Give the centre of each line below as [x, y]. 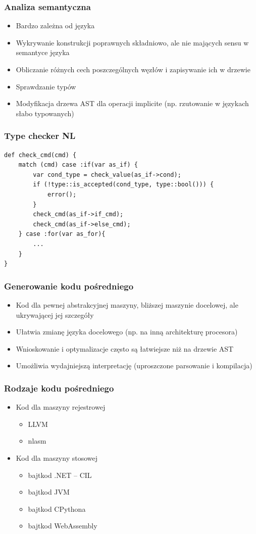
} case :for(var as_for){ [62, 234]
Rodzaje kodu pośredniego [59, 388]
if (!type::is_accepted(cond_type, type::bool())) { [123, 185]
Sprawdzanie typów [46, 86]
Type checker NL [40, 136]
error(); [62, 194]
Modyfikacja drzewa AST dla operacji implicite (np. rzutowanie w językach [132, 103]
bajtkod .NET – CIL [60, 475]
